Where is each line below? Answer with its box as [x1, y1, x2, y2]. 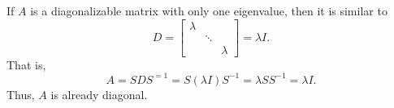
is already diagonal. [50, 85, 148, 102]
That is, [6, 56, 46, 73]
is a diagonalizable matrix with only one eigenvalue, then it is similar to [30, 2, 388, 19]
